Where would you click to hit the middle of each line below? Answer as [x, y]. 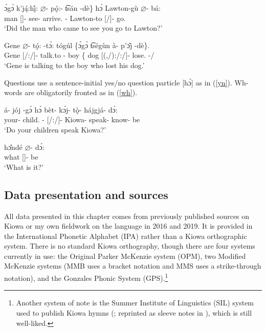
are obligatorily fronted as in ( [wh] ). [81, 92]
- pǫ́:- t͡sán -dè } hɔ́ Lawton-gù [92, 8]
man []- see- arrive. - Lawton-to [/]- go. [65, 18]
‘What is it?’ [24, 167]
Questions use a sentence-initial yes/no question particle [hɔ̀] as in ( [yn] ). [118, 82]
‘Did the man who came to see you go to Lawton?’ [83, 28]
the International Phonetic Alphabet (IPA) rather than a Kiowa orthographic [126, 236]
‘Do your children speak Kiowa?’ [55, 129]
